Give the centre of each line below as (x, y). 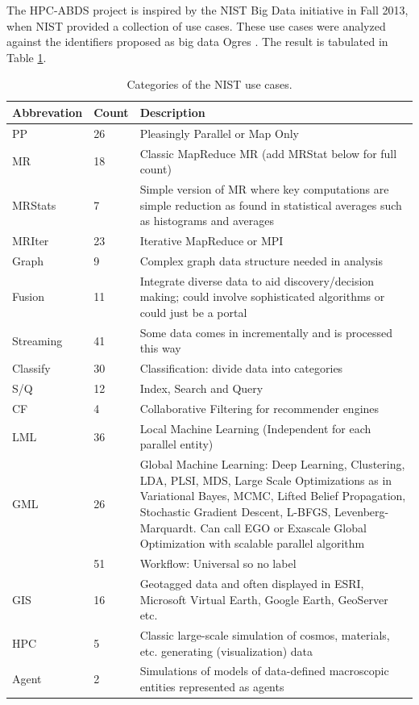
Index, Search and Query (201, 388)
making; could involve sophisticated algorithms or (262, 296)
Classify (31, 368)
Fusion (28, 296)
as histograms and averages (207, 221)
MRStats (34, 204)
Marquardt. (168, 527)
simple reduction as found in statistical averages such (271, 204)
